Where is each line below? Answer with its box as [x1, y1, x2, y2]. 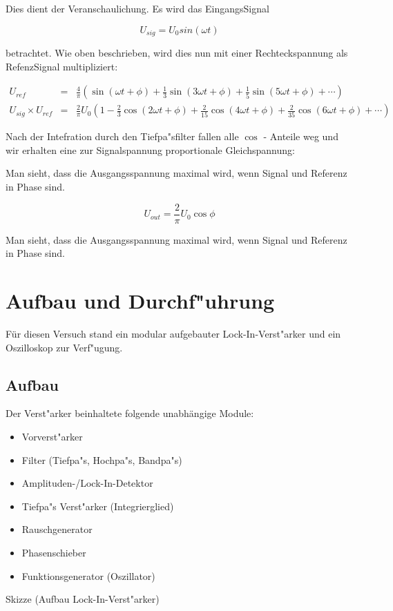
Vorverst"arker [21, 429, 83, 444]
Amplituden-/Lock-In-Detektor [21, 476, 153, 490]
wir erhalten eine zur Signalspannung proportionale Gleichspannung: [6, 142, 295, 157]
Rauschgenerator [21, 522, 93, 536]
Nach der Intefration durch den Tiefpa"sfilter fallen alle [6, 129, 239, 144]
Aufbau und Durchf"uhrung [6, 287, 275, 315]
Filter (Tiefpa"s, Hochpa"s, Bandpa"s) [21, 452, 182, 467]
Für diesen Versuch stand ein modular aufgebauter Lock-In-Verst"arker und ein [6, 327, 341, 341]
